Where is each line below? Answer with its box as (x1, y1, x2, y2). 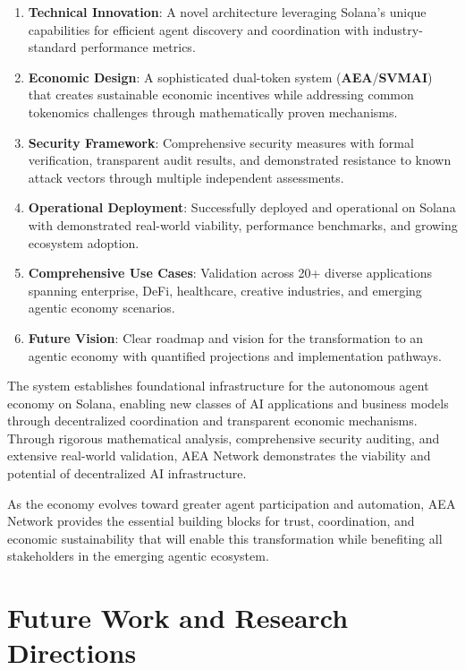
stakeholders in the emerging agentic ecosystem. (7, 546, 269, 565)
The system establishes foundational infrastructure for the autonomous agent (7, 376, 429, 395)
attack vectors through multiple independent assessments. (28, 167, 344, 186)
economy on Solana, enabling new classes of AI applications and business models (7, 393, 449, 412)
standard (28, 38, 77, 56)
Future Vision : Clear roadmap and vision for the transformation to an (28, 328, 424, 347)
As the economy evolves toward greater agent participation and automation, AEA (7, 494, 456, 512)
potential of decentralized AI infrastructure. (7, 464, 247, 483)
